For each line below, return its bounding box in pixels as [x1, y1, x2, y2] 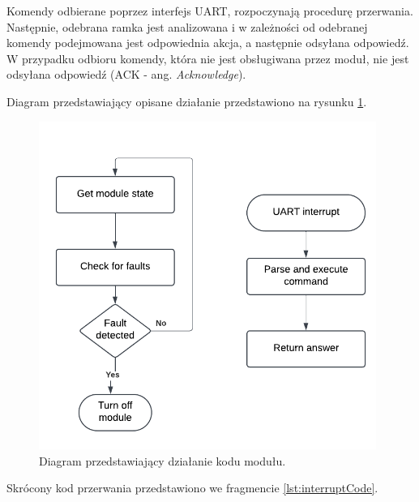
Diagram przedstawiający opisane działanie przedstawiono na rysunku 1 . [6, 92, 367, 109]
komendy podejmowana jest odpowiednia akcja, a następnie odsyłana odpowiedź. [6, 34, 409, 51]
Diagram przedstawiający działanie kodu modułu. [39, 452, 286, 469]
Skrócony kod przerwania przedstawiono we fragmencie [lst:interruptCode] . [6, 479, 378, 496]
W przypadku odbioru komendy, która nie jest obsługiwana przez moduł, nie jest [6, 49, 409, 67]
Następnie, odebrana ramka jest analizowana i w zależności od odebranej [6, 18, 368, 35]
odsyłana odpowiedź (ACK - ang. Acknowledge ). [6, 66, 246, 83]
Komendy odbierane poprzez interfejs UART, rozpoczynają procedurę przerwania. [6, 2, 413, 19]
